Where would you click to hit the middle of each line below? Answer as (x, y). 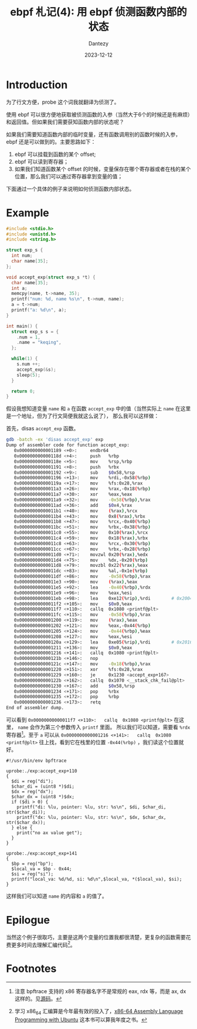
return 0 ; (23, 391)
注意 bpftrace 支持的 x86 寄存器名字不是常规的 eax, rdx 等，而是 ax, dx (100, 991)
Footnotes (31, 969)
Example (28, 213)
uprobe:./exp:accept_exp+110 (42, 771)
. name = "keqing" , (39, 343)
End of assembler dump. (35, 708)
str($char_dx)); (26, 822)
